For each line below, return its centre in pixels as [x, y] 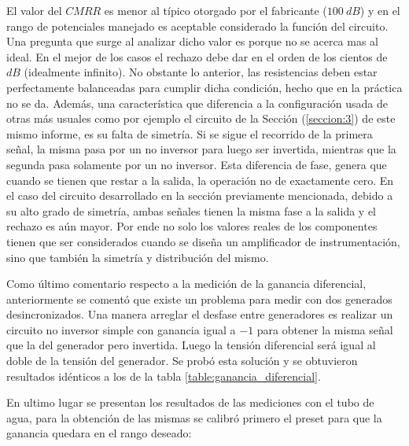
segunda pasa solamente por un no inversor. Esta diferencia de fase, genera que [197, 164]
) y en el [380, 10]
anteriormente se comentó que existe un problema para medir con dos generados [199, 299]
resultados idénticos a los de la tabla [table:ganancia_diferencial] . [164, 376]
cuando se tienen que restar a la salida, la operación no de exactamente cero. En [200, 180]
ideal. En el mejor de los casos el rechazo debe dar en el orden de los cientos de [197, 56]
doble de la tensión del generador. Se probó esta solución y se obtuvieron [182, 361]
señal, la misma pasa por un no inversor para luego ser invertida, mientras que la [201, 149]
